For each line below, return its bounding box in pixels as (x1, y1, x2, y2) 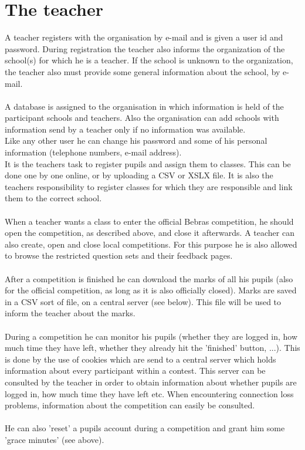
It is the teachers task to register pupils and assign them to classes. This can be (5, 157, 291, 170)
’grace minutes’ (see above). (5, 433, 104, 445)
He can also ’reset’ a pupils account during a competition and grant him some (5, 422, 285, 434)
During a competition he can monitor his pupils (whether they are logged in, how (5, 330, 298, 342)
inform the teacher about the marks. (5, 307, 135, 319)
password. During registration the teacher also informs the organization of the (5, 42, 285, 55)
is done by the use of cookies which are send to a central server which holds (5, 353, 276, 365)
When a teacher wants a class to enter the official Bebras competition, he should (5, 215, 294, 227)
